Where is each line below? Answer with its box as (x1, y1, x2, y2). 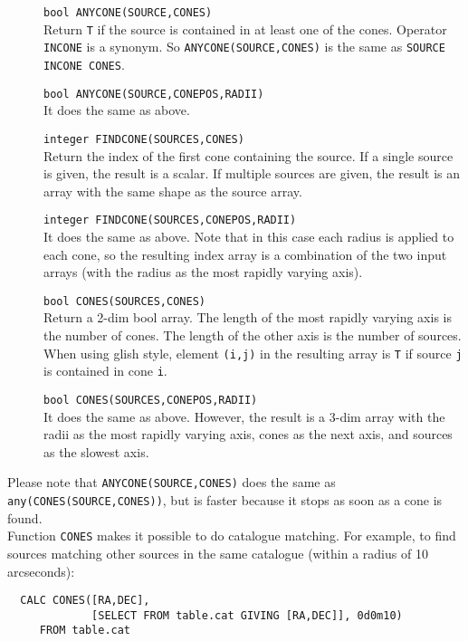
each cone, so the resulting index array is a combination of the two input (43, 244, 447, 263)
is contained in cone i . (43, 361, 167, 380)
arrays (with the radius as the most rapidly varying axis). (43, 263, 363, 282)
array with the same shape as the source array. (43, 181, 302, 200)
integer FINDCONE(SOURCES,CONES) (43, 132, 244, 146)
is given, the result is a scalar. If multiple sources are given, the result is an (43, 164, 461, 183)
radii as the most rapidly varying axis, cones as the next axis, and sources (43, 425, 453, 444)
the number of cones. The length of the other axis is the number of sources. (43, 326, 462, 344)
